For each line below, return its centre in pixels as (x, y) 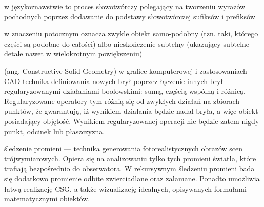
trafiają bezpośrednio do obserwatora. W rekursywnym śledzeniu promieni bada (129, 168)
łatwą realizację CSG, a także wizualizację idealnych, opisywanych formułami (125, 188)
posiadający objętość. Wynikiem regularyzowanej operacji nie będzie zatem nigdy (132, 121)
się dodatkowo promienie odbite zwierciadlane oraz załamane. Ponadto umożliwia (132, 178)
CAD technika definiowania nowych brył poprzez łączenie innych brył (114, 81)
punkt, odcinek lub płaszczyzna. (55, 131)
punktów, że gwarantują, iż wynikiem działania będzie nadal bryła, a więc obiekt (131, 111)
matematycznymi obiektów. (47, 199)
